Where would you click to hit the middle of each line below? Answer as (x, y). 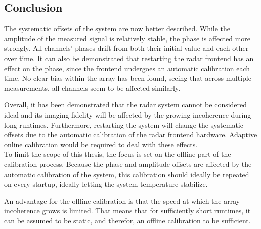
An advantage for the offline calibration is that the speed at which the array (122, 201)
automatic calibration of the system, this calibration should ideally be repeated (127, 174)
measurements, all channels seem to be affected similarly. (92, 88)
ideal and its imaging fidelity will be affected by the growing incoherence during (128, 114)
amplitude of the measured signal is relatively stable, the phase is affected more (127, 38)
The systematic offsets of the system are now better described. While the (117, 28)
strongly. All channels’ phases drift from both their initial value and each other (126, 48)
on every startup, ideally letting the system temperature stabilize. (106, 184)
